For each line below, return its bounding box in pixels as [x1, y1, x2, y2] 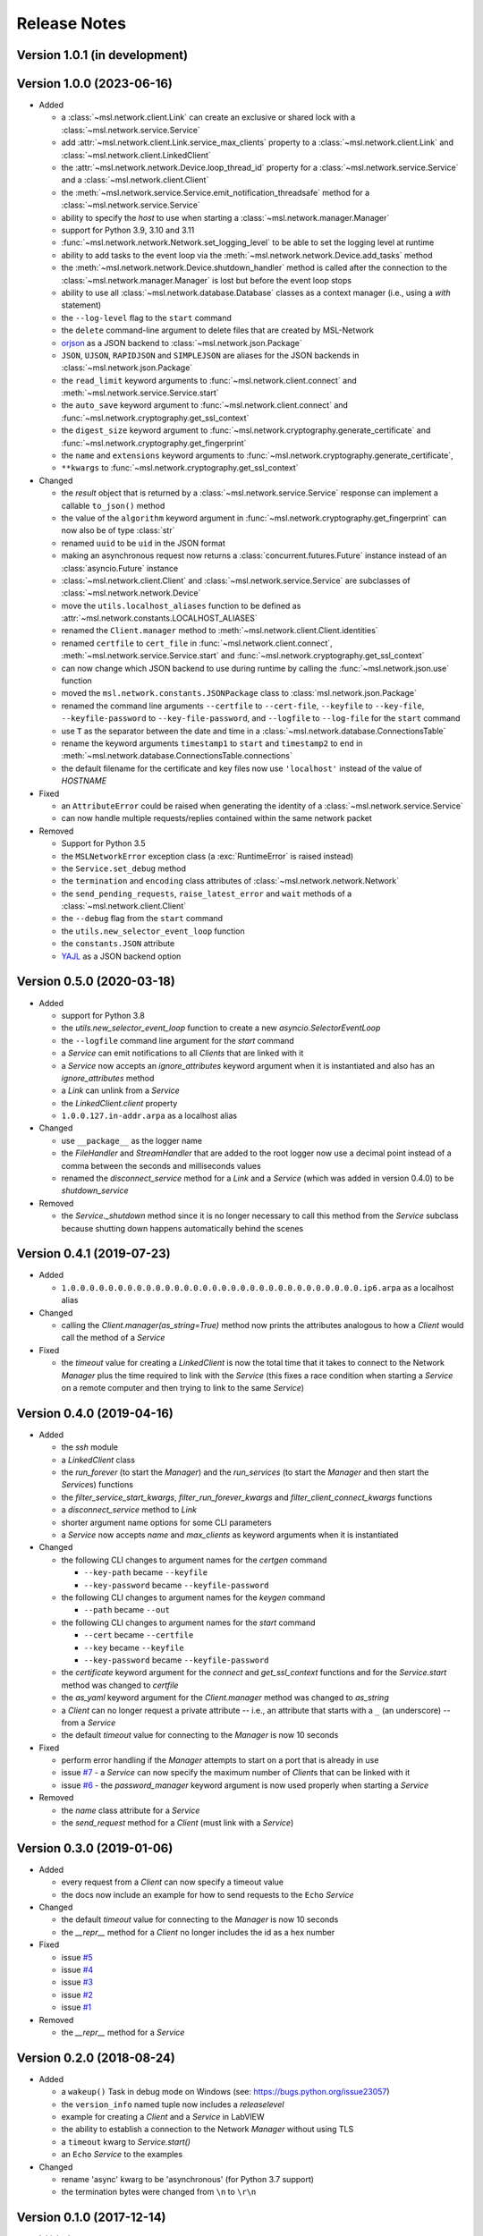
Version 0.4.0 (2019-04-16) [16, 1405, 174, 1421]
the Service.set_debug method [61, 863, 187, 874]
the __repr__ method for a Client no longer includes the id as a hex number [61, 1927, 335, 1937]
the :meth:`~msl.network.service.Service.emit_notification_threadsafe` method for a [61, 187, 370, 198]
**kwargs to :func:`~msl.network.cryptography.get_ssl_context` [61, 462, 299, 473]
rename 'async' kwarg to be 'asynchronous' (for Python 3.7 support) [61, 2174, 315, 2185]
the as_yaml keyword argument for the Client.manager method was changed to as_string [61, 1692, 389, 1703]
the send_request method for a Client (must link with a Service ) [61, 1817, 294, 1828]
